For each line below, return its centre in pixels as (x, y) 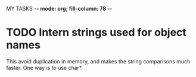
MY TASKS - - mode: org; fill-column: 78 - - (59, 9)
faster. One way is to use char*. (44, 68)
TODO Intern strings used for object (96, 33)
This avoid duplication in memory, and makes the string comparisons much (98, 61)
